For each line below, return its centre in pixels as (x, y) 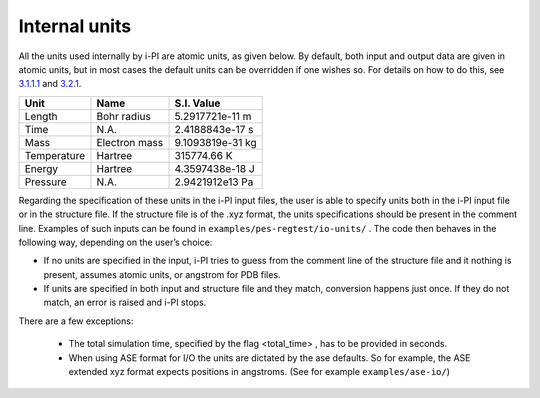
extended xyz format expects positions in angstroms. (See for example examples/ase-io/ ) (259, 372)
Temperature (55, 155)
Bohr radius (124, 116)
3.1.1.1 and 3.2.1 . (50, 84)
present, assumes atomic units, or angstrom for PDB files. (162, 274)
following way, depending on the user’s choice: (115, 242)
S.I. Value (197, 103)
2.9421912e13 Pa (214, 182)
